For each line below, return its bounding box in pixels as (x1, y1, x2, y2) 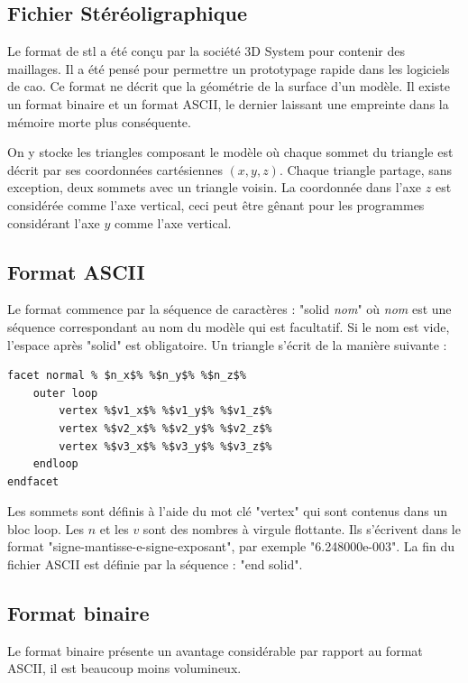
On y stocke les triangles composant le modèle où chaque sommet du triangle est (7, 143, 454, 162)
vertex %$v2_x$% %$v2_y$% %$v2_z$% (59, 421, 272, 435)
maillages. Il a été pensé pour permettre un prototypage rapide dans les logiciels (7, 59, 450, 78)
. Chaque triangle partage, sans (279, 160, 453, 179)
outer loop (32, 386, 98, 400)
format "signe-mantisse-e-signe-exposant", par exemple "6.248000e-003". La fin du (7, 537, 455, 556)
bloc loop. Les (7, 519, 85, 538)
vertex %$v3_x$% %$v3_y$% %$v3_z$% (59, 439, 272, 453)
